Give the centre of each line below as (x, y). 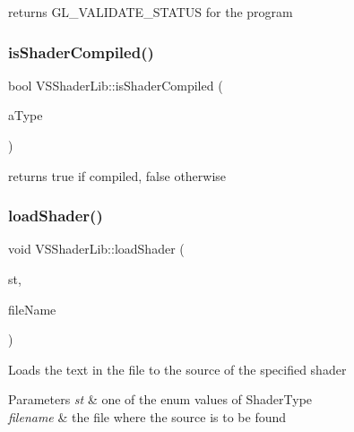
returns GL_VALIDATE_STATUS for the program (151, 12)
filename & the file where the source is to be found (147, 416)
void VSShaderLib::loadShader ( (96, 249)
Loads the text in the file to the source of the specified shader (177, 369)
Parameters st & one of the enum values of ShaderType (160, 399)
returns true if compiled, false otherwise (117, 175)
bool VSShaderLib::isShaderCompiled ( (116, 85)
